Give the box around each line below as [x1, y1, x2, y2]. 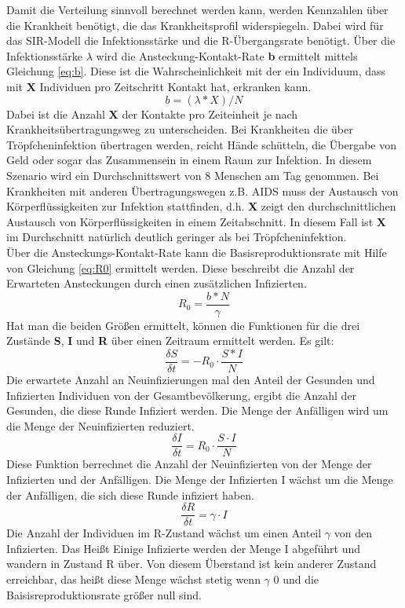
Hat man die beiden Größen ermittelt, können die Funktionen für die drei [6, 317, 360, 333]
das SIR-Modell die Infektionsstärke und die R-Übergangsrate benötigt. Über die [6, 32, 396, 49]
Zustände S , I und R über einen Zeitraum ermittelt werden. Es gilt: [6, 332, 334, 349]
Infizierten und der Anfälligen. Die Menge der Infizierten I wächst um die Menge [6, 471, 393, 488]
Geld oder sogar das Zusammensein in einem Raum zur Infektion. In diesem [6, 152, 372, 168]
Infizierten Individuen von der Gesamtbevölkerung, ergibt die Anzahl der [6, 386, 357, 403]
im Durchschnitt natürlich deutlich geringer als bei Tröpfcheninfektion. [6, 229, 347, 245]
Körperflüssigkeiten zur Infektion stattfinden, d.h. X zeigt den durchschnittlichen [6, 198, 396, 214]
